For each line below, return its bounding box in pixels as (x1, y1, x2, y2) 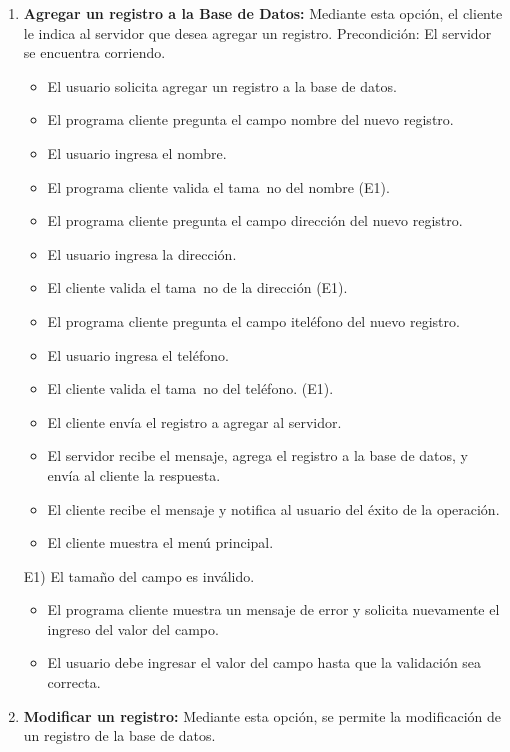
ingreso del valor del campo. (47, 618, 219, 639)
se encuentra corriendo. (23, 42, 166, 63)
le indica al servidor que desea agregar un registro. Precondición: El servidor (23, 22, 492, 43)
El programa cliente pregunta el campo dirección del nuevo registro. (47, 210, 463, 231)
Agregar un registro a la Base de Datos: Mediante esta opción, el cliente (23, 3, 503, 23)
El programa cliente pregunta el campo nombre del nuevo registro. (47, 109, 454, 130)
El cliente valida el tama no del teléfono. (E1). (47, 378, 334, 399)
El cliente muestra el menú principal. (47, 532, 274, 553)
